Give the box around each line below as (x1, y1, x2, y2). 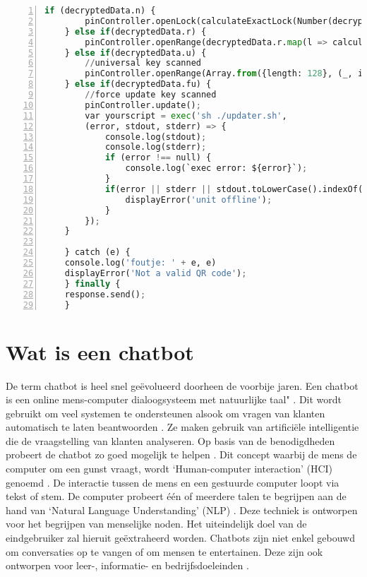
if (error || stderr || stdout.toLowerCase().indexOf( (104, 184, 363, 194)
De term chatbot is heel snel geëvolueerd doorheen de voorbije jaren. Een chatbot (6, 378, 359, 393)
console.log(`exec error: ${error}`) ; (125, 163, 308, 174)
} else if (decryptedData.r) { (64, 26, 207, 37)
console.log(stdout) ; (104, 131, 207, 142)
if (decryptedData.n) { (44, 6, 156, 16)
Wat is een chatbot (6, 337, 194, 366)
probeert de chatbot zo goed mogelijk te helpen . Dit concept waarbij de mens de (6, 447, 357, 462)
